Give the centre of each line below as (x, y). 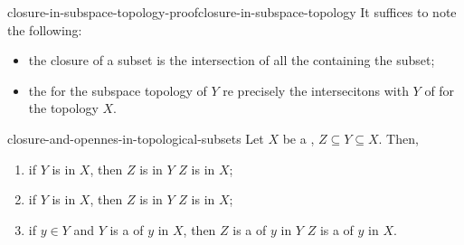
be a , (298, 138)
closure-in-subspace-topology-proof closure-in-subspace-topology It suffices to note (232, 12)
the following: (45, 29)
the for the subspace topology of (118, 90)
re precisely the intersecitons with (316, 90)
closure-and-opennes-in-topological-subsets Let (136, 138)
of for (440, 90)
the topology (63, 108)
